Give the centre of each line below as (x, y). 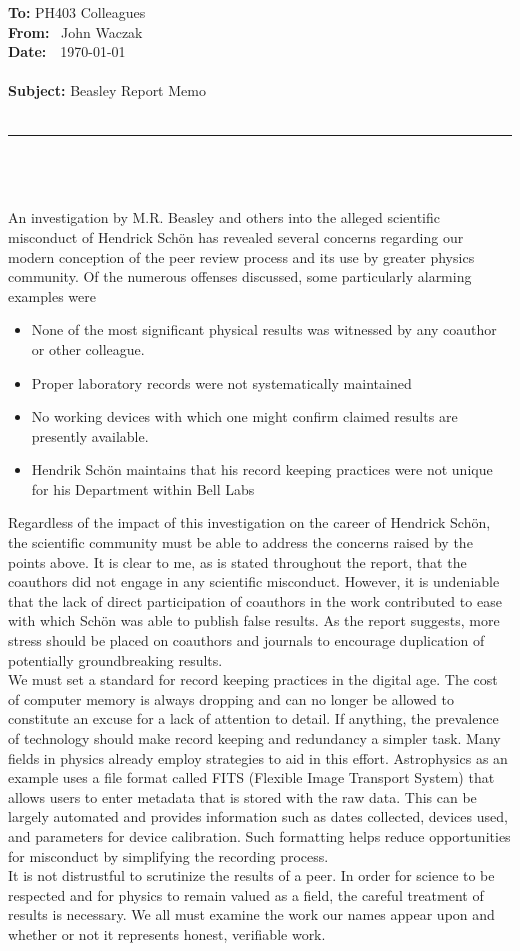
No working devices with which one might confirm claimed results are (244, 416)
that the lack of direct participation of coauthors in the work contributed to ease (255, 600)
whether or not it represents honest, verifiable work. (167, 933)
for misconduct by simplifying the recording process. (168, 855)
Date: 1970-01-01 (67, 51)
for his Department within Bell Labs (143, 488)
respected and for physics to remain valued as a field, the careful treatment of (246, 894)
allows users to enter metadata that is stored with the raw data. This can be (242, 796)
